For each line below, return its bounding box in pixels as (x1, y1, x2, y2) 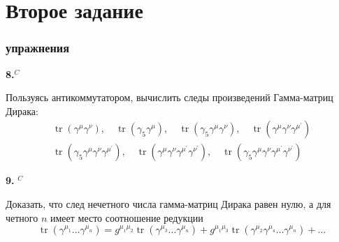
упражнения (6, 39, 70, 56)
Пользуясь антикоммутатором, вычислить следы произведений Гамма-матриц (6, 90, 333, 105)
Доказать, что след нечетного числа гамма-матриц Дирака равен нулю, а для (6, 197, 331, 211)
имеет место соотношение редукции (50, 210, 203, 225)
